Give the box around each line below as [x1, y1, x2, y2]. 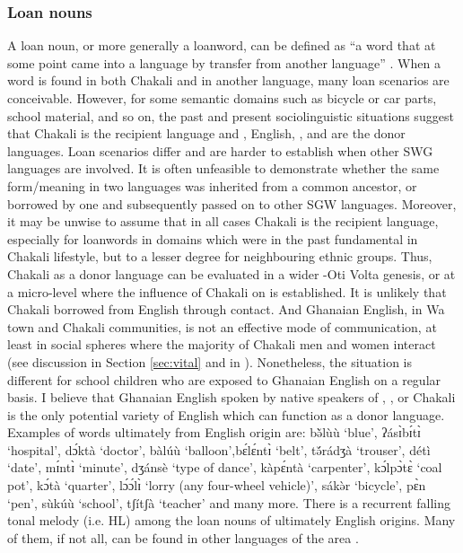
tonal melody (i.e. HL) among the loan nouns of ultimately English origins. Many [7, 511, 456, 530]
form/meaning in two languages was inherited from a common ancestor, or [7, 176, 417, 195]
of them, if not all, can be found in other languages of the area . [7, 528, 359, 547]
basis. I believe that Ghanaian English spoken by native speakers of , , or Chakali [7, 388, 456, 407]
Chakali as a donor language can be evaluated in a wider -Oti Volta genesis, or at [7, 264, 456, 283]
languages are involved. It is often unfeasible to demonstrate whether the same [7, 159, 440, 178]
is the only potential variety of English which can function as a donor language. [7, 405, 445, 424]
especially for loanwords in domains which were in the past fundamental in [7, 229, 418, 248]
